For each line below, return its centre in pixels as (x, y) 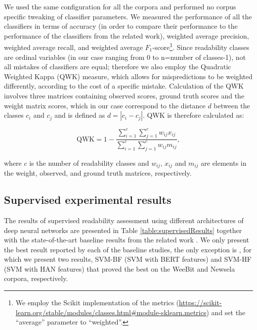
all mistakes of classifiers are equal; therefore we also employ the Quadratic (118, 67)
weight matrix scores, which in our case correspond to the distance (105, 105)
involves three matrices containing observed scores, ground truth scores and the (124, 95)
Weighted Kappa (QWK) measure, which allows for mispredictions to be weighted (128, 76)
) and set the (226, 312)
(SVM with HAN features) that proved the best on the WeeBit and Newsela (120, 268)
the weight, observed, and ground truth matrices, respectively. (98, 173)
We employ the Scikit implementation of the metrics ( (97, 303)
